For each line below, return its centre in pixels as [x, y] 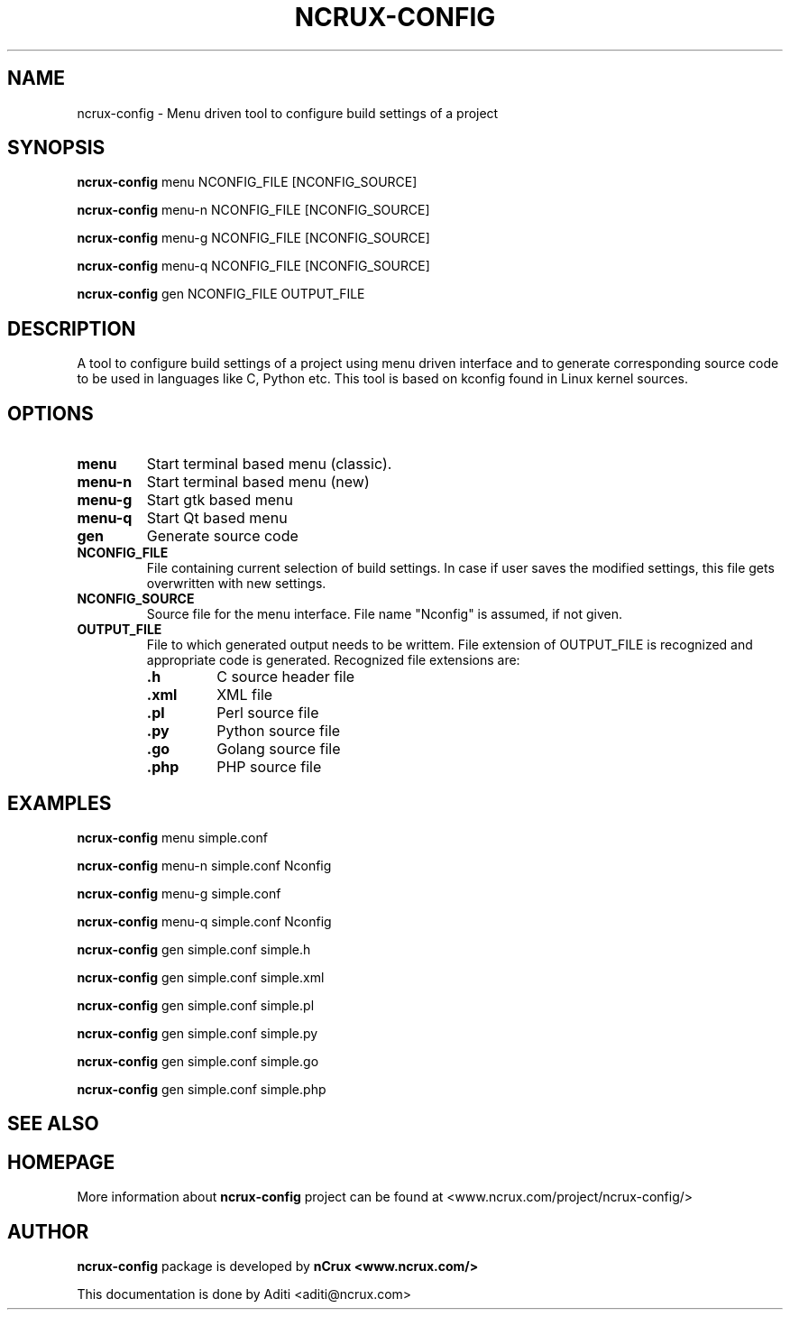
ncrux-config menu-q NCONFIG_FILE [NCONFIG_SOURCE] [253, 266]
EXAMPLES [60, 803]
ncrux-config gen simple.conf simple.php [202, 1089]
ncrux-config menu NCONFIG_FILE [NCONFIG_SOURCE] [247, 182]
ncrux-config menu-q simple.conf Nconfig [204, 921]
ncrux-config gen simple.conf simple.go [198, 1061]
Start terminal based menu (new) [258, 482]
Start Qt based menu [217, 518]
